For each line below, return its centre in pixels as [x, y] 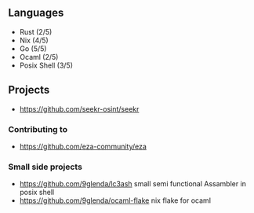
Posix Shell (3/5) [46, 65]
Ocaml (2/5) [39, 57]
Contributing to [38, 129]
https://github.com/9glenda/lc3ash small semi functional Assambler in [133, 184]
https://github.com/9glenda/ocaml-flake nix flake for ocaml [115, 200]
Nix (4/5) [34, 40]
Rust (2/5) [36, 31]
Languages [36, 13]
